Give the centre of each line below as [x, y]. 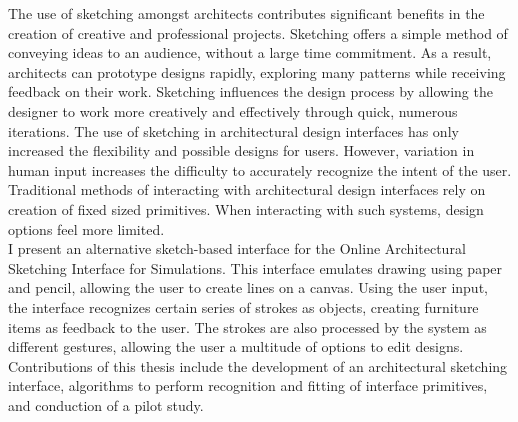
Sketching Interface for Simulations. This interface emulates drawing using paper [255, 267]
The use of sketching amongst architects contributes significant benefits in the [246, 13]
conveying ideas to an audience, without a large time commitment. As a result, [250, 52]
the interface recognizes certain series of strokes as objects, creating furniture [243, 306]
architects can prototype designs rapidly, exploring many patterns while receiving [257, 71]
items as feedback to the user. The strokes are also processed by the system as [247, 326]
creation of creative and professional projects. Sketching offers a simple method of [258, 32]
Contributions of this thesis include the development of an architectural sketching [258, 365]
